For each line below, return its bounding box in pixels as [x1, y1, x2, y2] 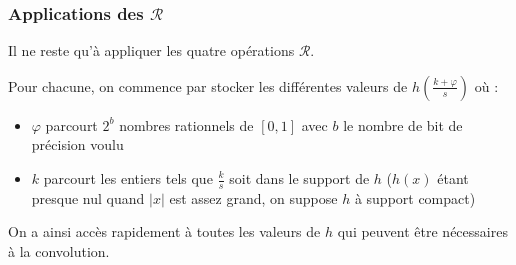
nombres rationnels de [119, 114, 254, 135]
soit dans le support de [229, 168, 370, 188]
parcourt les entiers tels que [43, 168, 213, 188]
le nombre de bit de [343, 114, 463, 135]
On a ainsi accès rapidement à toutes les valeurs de [8, 221, 321, 242]
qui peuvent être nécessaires [337, 221, 508, 242]
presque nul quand [31, 187, 145, 208]
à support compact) [354, 187, 476, 208]
